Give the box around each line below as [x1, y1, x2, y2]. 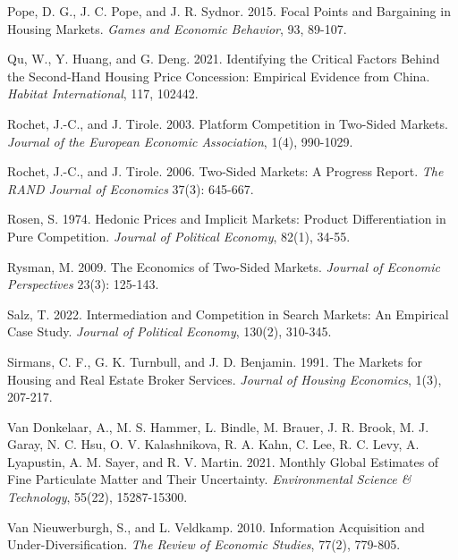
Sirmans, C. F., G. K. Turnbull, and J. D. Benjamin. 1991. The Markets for [7, 352, 423, 370]
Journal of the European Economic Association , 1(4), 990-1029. [7, 132, 353, 150]
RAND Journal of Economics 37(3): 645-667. [7, 179, 254, 198]
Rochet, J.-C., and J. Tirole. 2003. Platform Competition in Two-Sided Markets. [7, 114, 448, 132]
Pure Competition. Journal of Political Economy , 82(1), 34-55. [7, 226, 351, 245]
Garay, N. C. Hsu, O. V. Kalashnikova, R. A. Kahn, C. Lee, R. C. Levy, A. [7, 435, 420, 454]
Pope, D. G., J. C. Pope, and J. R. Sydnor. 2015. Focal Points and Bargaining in [7, 2, 451, 20]
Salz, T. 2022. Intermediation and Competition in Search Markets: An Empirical [7, 304, 449, 323]
